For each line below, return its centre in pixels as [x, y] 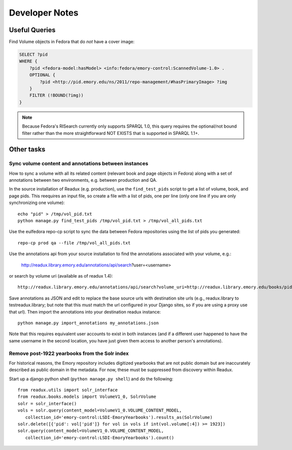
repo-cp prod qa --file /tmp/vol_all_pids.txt [74, 243]
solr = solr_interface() [47, 403]
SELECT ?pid [34, 55]
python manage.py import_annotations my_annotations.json [88, 323]
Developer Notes [44, 13]
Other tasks [27, 149]
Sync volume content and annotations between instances [79, 164]
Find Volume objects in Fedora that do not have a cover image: [72, 42]
